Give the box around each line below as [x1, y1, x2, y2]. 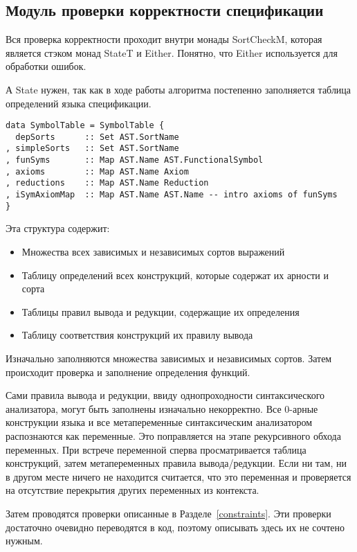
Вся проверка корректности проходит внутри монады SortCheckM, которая [6, 32, 322, 46]
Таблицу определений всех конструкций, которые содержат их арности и [21, 267, 329, 282]
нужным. [6, 533, 43, 548]
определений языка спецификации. [6, 96, 152, 110]
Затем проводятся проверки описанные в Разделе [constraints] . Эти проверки [6, 506, 331, 520]
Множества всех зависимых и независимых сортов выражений [21, 244, 285, 259]
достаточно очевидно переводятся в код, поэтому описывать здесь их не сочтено [6, 519, 345, 534]
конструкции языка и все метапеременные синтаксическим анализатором [6, 415, 313, 429]
